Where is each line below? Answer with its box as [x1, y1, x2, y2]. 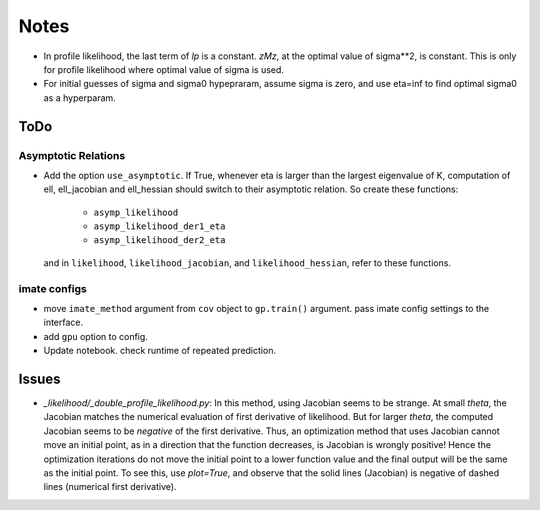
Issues [18, 370, 61, 387]
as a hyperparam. [43, 91, 117, 104]
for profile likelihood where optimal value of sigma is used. [43, 63, 285, 75]
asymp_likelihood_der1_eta [93, 221, 226, 232]
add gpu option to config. [43, 330, 149, 342]
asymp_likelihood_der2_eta [93, 235, 226, 246]
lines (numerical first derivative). [43, 481, 177, 493]
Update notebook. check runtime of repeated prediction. [43, 345, 277, 357]
